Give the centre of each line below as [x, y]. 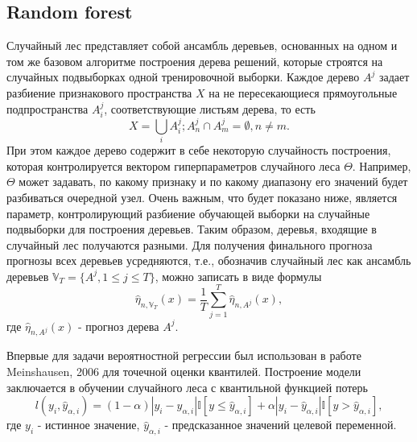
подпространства [47, 108]
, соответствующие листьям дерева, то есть [210, 108]
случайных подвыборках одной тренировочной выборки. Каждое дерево [183, 77]
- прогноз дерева [119, 326]
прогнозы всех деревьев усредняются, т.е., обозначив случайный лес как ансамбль [209, 260]
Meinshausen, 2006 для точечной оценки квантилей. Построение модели [184, 371]
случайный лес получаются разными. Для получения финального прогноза [190, 244]
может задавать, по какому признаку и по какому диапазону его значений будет [213, 182]
